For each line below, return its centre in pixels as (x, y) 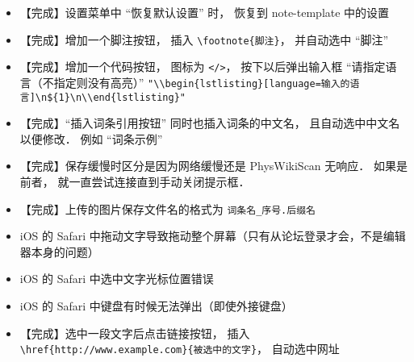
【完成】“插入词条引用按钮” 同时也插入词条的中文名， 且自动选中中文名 (210, 123)
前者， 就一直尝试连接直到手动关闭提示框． (135, 181)
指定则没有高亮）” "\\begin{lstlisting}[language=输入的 (202, 82)
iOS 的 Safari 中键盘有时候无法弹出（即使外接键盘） (156, 306)
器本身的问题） (59, 251)
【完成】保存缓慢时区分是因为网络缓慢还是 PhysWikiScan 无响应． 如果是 (213, 166)
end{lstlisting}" (139, 97)
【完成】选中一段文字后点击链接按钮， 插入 (135, 333)
